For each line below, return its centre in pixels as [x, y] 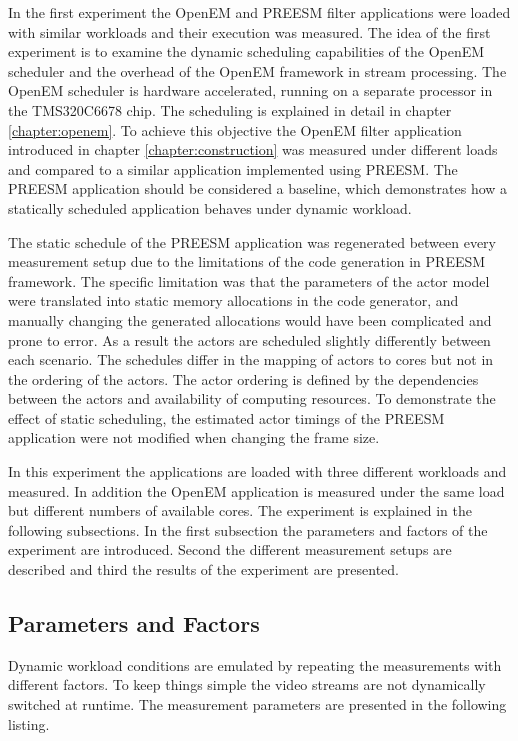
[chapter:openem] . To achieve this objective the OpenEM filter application [235, 129]
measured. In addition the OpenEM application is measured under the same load [256, 490]
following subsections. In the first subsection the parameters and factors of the [248, 529]
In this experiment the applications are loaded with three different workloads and [257, 471]
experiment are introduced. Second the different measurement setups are [230, 549]
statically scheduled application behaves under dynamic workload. [210, 207]
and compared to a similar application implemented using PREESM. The [233, 168]
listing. [29, 723]
